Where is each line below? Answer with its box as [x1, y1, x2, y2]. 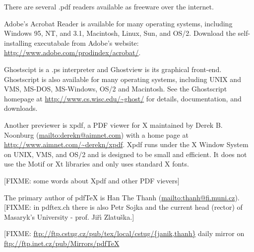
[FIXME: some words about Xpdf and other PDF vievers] [4, 175, 180, 185]
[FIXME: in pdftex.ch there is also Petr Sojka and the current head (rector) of [4, 202, 243, 212]
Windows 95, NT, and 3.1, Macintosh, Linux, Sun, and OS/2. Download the [4, 28, 236, 38]
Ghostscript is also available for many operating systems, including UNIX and [4, 74, 241, 84]
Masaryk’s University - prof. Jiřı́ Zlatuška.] [4, 211, 134, 222]
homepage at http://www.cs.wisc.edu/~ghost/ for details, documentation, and [4, 93, 242, 103]
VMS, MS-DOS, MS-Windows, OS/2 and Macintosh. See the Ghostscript [4, 84, 227, 94]
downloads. [4, 103, 38, 113]
